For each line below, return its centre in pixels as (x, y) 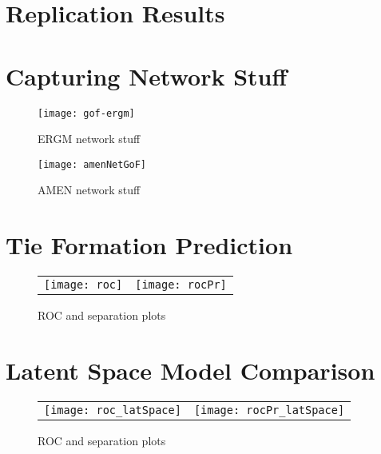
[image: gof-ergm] (86, 113)
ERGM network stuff (89, 139)
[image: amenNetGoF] (92, 164)
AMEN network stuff (89, 190)
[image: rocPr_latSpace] (269, 410)
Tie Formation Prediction (149, 245)
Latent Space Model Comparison (190, 370)
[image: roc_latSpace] (113, 410)
